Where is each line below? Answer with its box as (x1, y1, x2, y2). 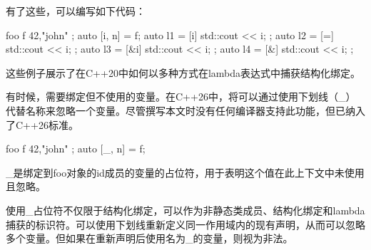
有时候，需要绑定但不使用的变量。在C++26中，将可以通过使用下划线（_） (6, 89, 356, 104)
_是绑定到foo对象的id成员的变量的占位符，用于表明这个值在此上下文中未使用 (6, 165, 365, 179)
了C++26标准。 (6, 117, 78, 132)
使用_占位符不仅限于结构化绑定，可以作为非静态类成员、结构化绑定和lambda (6, 202, 365, 217)
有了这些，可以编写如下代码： (6, 4, 146, 18)
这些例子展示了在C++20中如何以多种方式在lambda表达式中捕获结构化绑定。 (6, 65, 361, 80)
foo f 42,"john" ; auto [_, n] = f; (6, 141, 146, 156)
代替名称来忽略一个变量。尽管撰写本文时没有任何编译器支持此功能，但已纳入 (6, 103, 365, 118)
